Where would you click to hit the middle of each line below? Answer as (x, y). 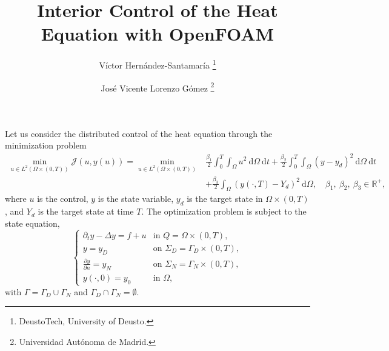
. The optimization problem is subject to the (224, 211)
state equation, (32, 223)
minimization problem (46, 145)
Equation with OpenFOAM (158, 34)
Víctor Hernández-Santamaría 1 (158, 64)
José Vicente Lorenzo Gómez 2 (158, 87)
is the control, (63, 199)
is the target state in (225, 199)
